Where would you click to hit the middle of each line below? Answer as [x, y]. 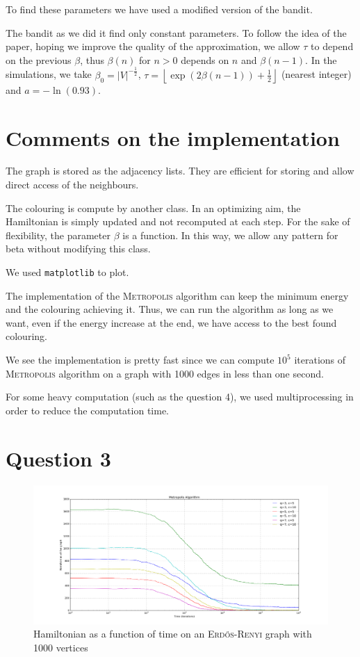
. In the [321, 59]
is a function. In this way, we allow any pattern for [230, 235]
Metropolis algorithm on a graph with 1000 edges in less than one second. [165, 373]
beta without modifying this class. [78, 249]
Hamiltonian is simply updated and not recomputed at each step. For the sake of [178, 221]
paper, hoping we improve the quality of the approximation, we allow [153, 46]
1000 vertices [61, 647]
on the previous [39, 59]
